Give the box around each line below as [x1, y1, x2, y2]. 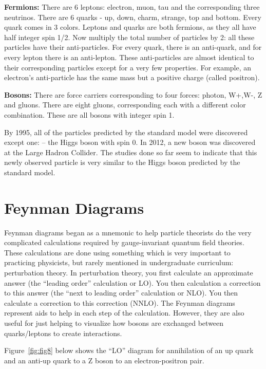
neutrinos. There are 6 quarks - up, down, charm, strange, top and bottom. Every [4, 11, 261, 22]
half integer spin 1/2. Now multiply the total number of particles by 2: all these [4, 31, 255, 42]
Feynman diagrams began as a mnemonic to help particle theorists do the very [4, 227, 252, 237]
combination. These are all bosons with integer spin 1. [4, 109, 175, 120]
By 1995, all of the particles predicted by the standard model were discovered [4, 126, 248, 137]
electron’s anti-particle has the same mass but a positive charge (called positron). [4, 72, 260, 83]
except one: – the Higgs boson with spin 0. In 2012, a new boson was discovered [4, 137, 256, 147]
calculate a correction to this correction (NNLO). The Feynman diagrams [4, 297, 235, 308]
